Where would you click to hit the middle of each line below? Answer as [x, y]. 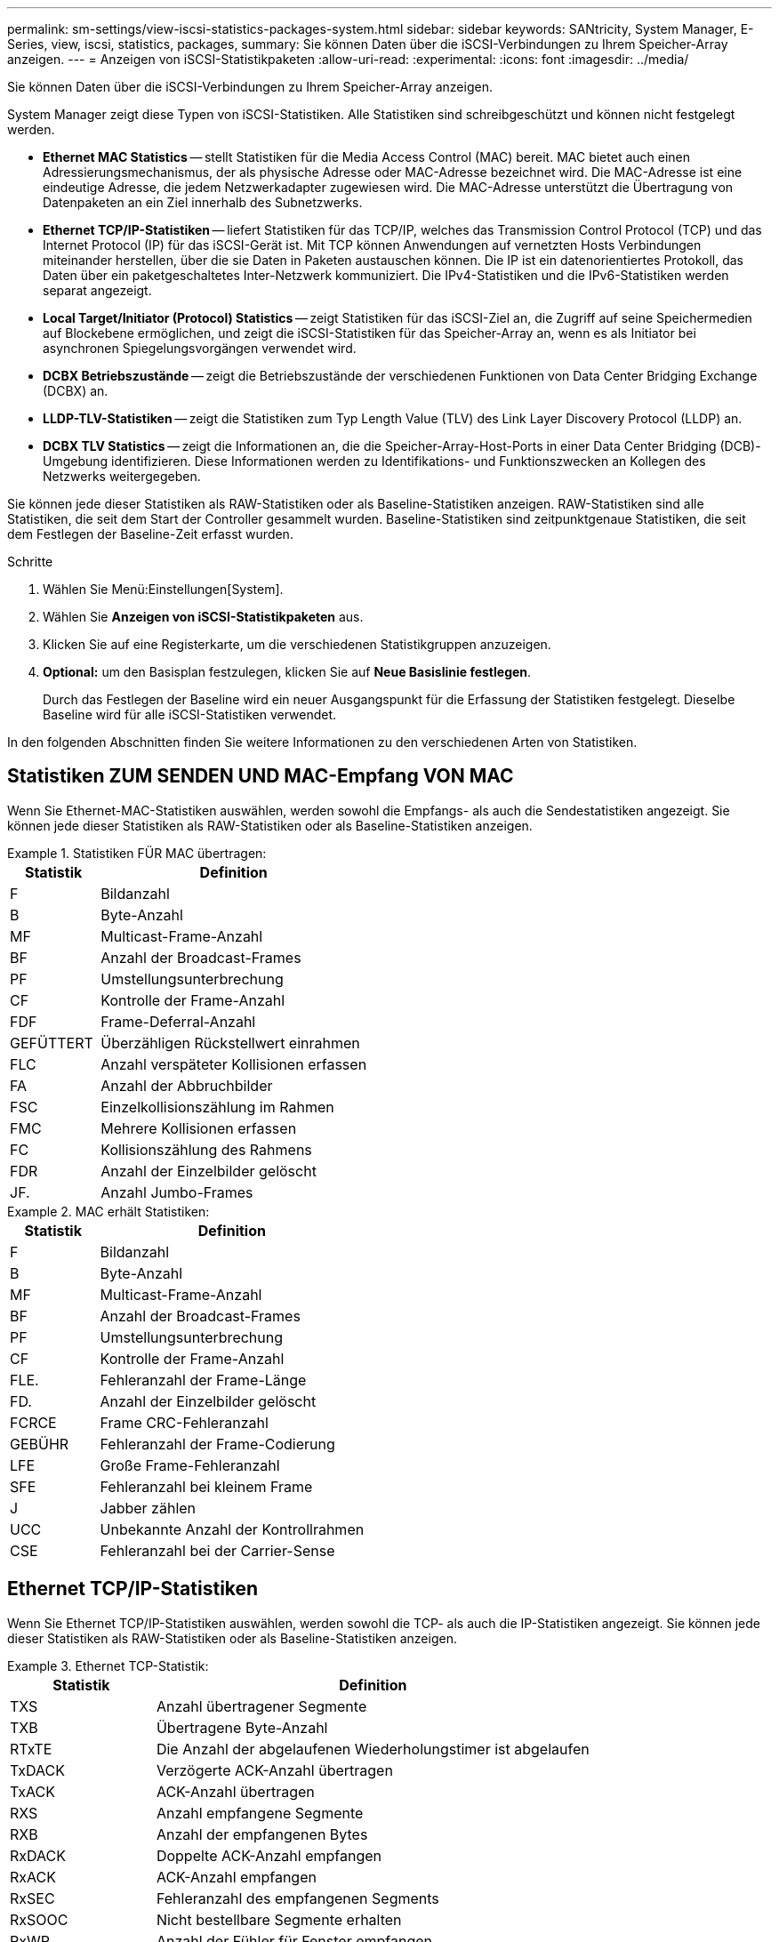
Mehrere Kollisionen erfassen [199, 1128]
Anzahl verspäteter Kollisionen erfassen [234, 1064]
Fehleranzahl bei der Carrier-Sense [217, 1550]
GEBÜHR [40, 1444]
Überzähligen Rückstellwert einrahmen [230, 1043]
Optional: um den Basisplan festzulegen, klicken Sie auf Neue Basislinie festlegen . [287, 672]
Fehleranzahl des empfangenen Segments [297, 1898]
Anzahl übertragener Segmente [261, 1706]
